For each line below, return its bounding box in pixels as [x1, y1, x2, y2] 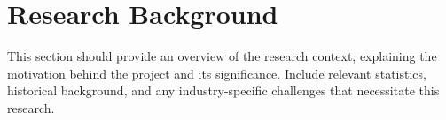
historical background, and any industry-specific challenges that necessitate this [7, 81, 440, 100]
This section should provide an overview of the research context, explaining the [7, 47, 437, 65]
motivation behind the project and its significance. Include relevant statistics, [7, 64, 426, 82]
